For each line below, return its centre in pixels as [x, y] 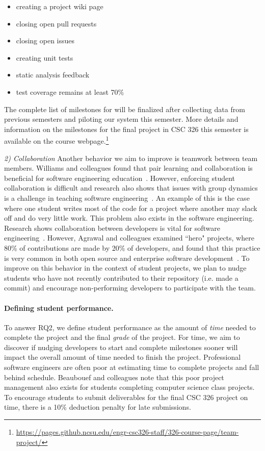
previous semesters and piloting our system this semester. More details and [121, 119]
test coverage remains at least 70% [70, 91]
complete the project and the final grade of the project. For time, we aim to [122, 337]
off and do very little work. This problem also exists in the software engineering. [129, 218]
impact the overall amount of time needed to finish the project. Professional [123, 357]
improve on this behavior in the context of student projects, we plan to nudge [125, 268]
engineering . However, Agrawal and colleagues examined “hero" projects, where [129, 238]
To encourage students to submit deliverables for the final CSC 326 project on [126, 397]
